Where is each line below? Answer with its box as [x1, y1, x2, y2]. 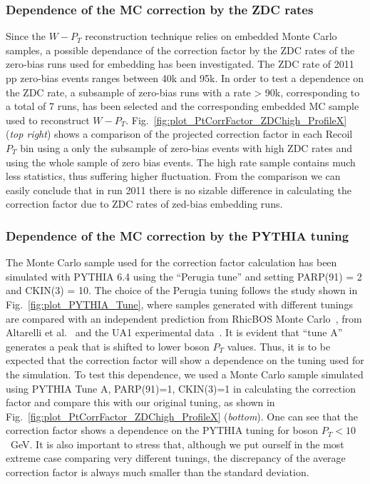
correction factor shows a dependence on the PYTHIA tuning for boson [6, 423, 319, 438]
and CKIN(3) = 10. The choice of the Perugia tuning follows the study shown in [6, 283, 358, 298]
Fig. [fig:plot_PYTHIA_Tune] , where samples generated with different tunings [6, 296, 353, 311]
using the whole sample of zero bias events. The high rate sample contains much [6, 154, 356, 169]
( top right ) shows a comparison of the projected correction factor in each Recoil [6, 126, 353, 141]
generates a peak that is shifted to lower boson [6, 338, 210, 353]
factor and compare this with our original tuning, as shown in [6, 395, 275, 410]
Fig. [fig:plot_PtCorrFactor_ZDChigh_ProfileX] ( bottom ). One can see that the [6, 408, 358, 423]
